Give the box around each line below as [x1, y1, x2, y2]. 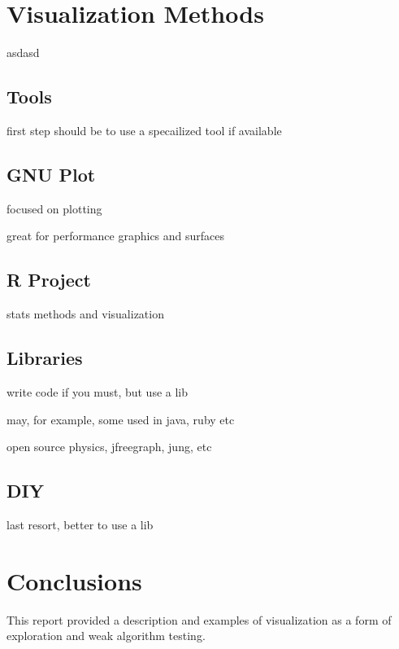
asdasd [7, 44, 40, 61]
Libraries [7, 345, 83, 371]
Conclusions [7, 563, 142, 597]
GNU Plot [7, 161, 96, 186]
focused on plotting [7, 200, 102, 217]
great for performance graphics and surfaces [7, 227, 225, 244]
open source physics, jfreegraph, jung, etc [7, 438, 212, 455]
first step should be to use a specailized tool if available [7, 121, 282, 138]
